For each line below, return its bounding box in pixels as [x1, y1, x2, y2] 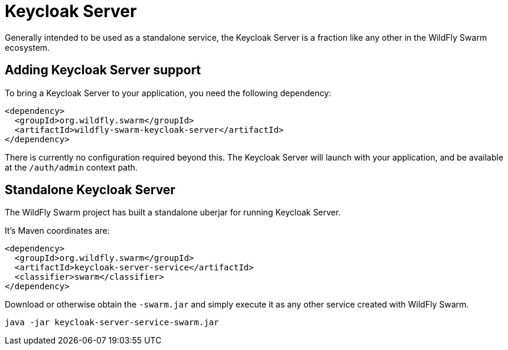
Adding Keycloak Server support [5, 63, 201, 78]
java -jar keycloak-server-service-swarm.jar [5, 318, 219, 328]
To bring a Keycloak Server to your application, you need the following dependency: [5, 87, 331, 98]
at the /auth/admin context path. [5, 162, 138, 172]
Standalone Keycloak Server [5, 182, 175, 198]
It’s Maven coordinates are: [5, 225, 110, 236]
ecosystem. [5, 42, 50, 53]
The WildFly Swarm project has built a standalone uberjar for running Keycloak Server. [5, 207, 341, 218]
